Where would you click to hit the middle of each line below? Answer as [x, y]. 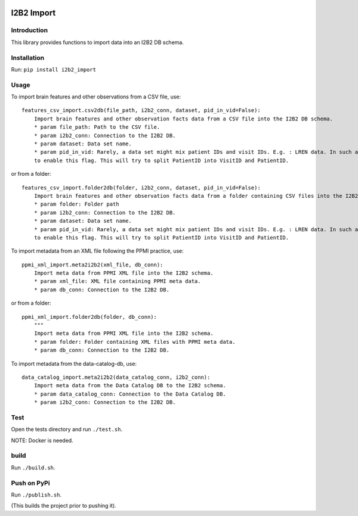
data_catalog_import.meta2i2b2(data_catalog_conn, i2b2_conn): [116, 377]
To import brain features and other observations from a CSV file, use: [96, 97]
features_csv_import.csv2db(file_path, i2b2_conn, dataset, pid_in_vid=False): [141, 111]
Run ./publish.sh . [36, 495]
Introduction [29, 30]
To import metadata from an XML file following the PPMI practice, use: [98, 251]
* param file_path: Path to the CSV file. [97, 127]
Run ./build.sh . [33, 467]
